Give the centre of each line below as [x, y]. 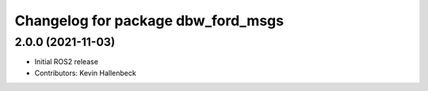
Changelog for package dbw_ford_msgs [149, 21]
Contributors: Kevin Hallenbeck [85, 73]
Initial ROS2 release [67, 62]
